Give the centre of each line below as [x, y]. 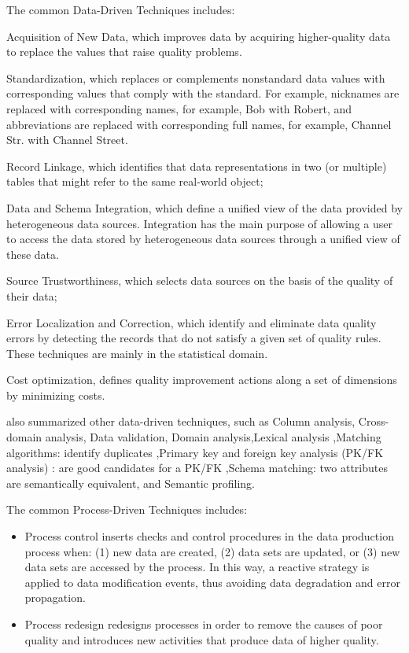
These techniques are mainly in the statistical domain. [137, 353]
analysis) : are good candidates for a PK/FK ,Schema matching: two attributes [197, 468]
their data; [32, 295]
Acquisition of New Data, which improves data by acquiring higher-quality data [199, 36]
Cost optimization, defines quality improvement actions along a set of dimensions [202, 380]
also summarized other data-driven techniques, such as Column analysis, [181, 421]
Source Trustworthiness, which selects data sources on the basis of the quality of [200, 280]
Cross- [374, 421]
